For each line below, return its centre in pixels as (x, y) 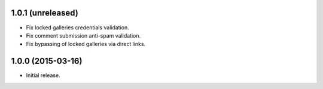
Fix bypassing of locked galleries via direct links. (86, 44)
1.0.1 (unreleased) (45, 13)
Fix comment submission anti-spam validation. (83, 35)
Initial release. (43, 75)
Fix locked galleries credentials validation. (78, 27)
